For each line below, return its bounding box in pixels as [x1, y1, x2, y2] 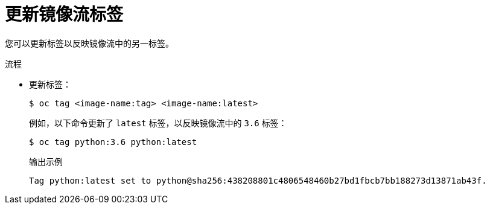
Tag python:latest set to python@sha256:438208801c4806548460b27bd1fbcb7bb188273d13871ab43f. [29, 175, 487, 185]
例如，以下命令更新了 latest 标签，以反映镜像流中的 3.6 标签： [29, 117, 287, 128]
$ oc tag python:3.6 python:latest [29, 137, 197, 147]
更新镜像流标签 [5, 4, 124, 25]
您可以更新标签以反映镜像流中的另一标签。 [5, 37, 174, 48]
